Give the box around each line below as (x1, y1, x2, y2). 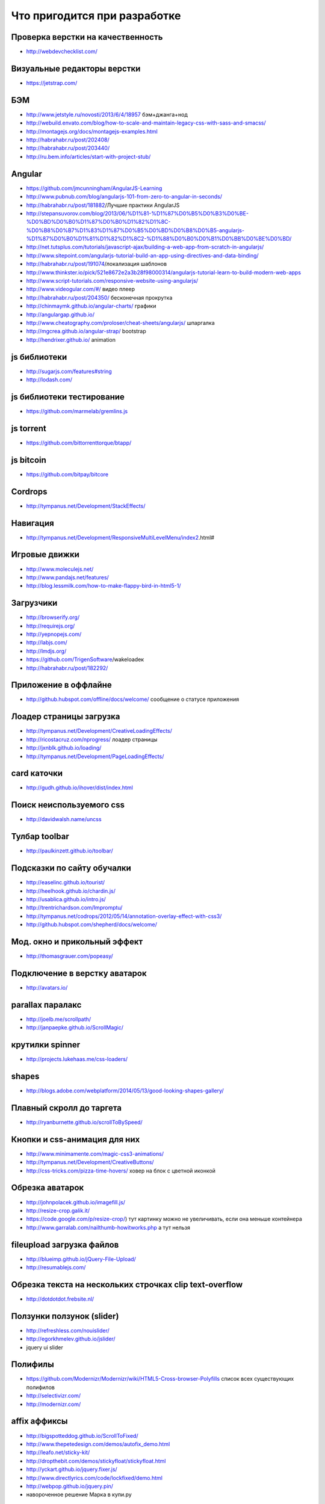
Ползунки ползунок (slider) (11, 1311, 119, 1321)
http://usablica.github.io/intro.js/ (26, 895, 107, 902)
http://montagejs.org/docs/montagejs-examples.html (26, 128, 158, 135)
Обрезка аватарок (11, 1183, 84, 1193)
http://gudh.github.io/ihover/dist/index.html (26, 784, 134, 791)
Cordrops (11, 486, 48, 496)
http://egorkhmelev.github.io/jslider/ (26, 1336, 116, 1343)
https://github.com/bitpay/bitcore (26, 470, 108, 478)
